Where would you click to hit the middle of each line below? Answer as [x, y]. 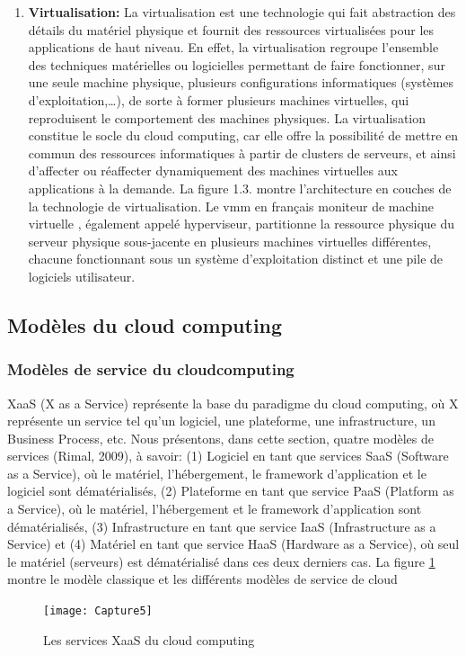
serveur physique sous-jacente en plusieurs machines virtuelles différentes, [230, 241]
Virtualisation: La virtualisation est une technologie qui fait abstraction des [242, 12]
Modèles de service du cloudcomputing [151, 369]
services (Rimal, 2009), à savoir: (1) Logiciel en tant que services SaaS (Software [228, 456]
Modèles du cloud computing [145, 324]
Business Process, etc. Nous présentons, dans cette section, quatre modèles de [220, 438]
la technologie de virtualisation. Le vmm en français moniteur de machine [231, 206]
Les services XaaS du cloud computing [149, 639]
